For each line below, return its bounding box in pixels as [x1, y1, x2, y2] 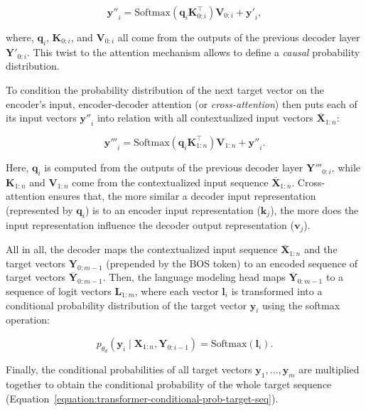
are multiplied [298, 362, 360, 377]
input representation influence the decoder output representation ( [6, 217, 294, 232]
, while [331, 159, 361, 174]
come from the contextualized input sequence [72, 174, 269, 189]
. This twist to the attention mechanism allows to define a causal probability [27, 44, 360, 59]
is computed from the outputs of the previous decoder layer [44, 159, 303, 174]
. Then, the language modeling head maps [102, 269, 286, 284]
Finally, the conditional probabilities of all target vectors [6, 362, 252, 377]
